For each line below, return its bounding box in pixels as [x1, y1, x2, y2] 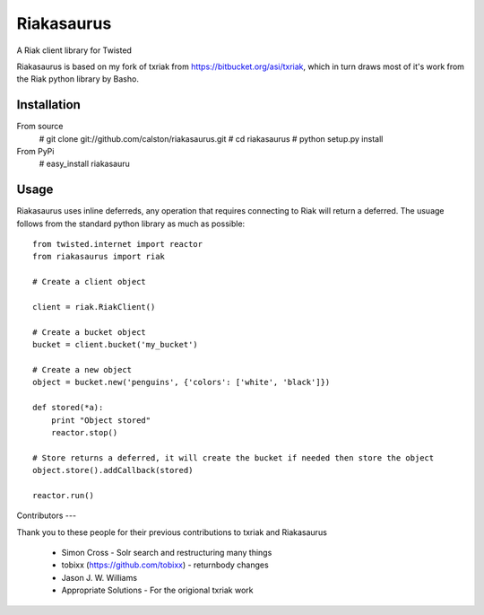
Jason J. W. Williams [61, 572, 138, 583]
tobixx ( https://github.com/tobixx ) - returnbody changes [61, 559, 269, 570]
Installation [16, 97, 81, 112]
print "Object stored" [50, 415, 151, 426]
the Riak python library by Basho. [16, 74, 139, 84]
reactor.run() [32, 490, 94, 500]
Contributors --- [16, 510, 76, 521]
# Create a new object [32, 365, 133, 374]
